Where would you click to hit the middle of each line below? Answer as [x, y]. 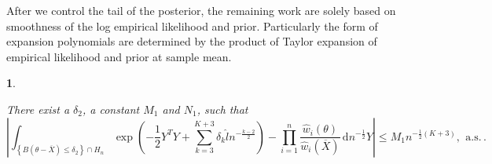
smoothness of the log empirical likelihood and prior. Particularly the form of [192, 26]
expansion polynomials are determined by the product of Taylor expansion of [192, 41]
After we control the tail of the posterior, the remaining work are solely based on [201, 10]
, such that [222, 109]
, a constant [111, 109]
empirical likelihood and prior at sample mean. [119, 56]
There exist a [38, 109]
